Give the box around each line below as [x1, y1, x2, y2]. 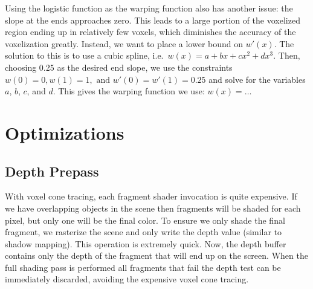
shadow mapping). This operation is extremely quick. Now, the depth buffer [5, 237, 286, 250]
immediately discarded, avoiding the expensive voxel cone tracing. [5, 273, 249, 285]
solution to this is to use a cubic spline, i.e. [5, 49, 164, 62]
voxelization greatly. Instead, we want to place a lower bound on [5, 37, 244, 50]
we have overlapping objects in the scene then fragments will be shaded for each [5, 201, 301, 214]
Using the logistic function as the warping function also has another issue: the [5, 2, 293, 14]
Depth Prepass [5, 161, 99, 180]
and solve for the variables [208, 73, 306, 85]
